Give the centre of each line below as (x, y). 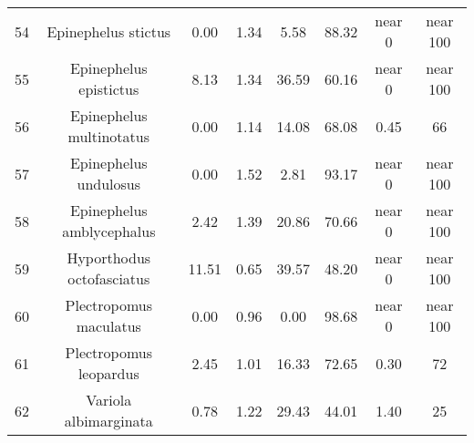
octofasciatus (109, 278)
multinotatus (109, 136)
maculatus (108, 326)
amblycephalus (109, 231)
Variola (109, 400)
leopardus (108, 373)
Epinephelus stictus (109, 31)
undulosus (109, 184)
